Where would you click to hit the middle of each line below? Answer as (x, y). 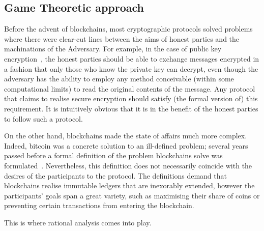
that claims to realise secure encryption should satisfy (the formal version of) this (131, 98)
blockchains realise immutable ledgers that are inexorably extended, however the (129, 185)
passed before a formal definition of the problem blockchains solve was (113, 155)
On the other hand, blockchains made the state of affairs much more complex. (126, 136)
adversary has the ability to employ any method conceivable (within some (119, 79)
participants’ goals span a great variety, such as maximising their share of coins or (132, 195)
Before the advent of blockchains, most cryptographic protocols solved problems (128, 29)
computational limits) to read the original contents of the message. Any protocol (130, 88)
